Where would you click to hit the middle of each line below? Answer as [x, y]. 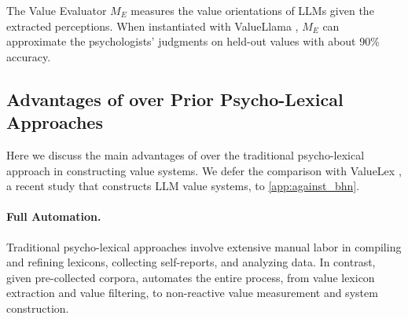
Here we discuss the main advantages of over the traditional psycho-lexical [186, 154]
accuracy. [29, 56]
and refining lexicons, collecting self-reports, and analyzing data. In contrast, [191, 262]
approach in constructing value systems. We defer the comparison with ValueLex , [204, 170]
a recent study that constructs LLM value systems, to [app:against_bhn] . [183, 186]
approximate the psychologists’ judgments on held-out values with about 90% [193, 41]
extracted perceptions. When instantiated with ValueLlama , [153, 26]
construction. [38, 308]
